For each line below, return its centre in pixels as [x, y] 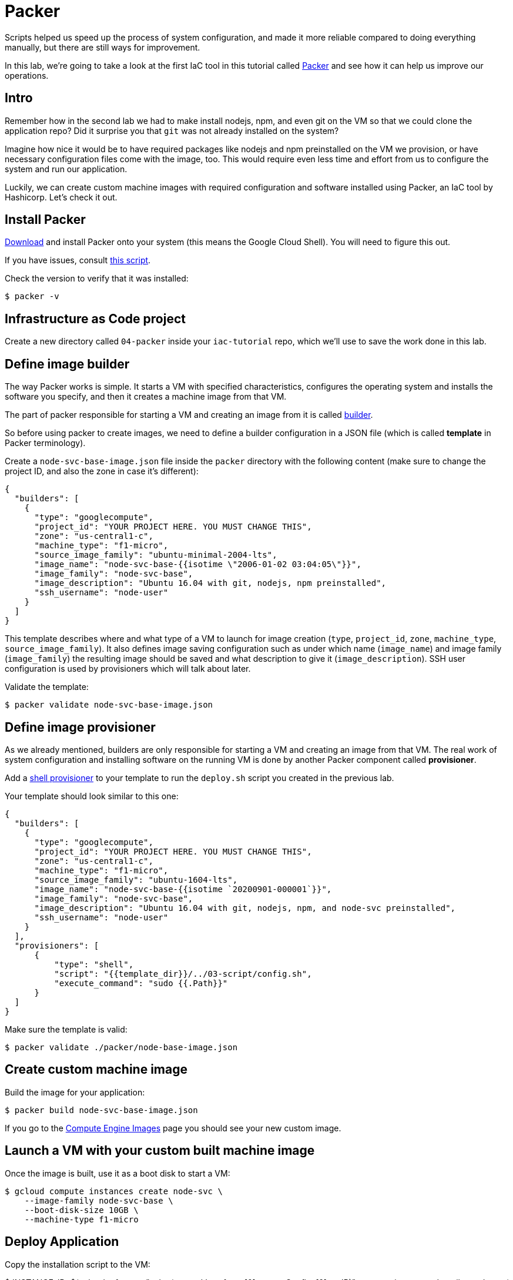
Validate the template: [47, 687]
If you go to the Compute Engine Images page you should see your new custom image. [173, 1128]
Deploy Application [62, 1242]
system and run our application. [66, 169]
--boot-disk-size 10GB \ [81, 1210]
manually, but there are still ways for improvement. [103, 47]
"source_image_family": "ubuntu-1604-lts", [136, 879]
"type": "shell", [94, 964]
